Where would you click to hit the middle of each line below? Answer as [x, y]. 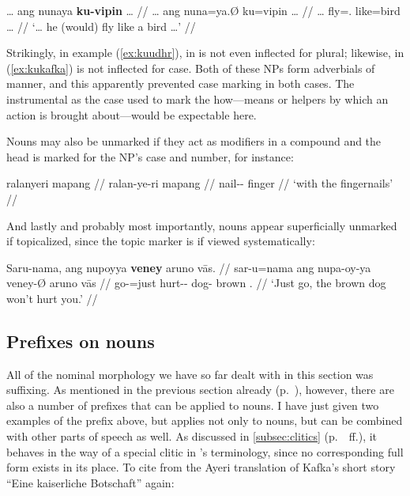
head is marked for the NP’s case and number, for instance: [150, 156]
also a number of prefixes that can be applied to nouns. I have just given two [193, 405]
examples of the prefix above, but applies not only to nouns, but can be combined [205, 420]
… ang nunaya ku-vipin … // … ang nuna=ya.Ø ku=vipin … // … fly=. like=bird [203, 10]
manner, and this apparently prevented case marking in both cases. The [181, 83]
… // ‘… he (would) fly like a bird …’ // [101, 26]
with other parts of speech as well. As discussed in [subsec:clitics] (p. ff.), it [192, 436]
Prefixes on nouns [81, 341]
